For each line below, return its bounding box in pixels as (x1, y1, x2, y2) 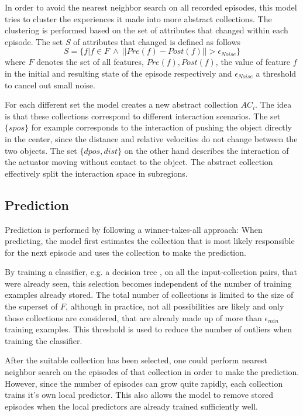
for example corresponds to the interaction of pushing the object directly (31, 121, 292, 133)
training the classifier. (5, 334, 82, 346)
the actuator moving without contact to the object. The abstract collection (5, 156, 273, 168)
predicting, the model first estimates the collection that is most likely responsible (5, 235, 295, 247)
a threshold (256, 67, 297, 79)
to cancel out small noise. (5, 78, 95, 91)
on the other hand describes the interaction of (124, 144, 289, 156)
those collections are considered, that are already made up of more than (5, 311, 262, 324)
